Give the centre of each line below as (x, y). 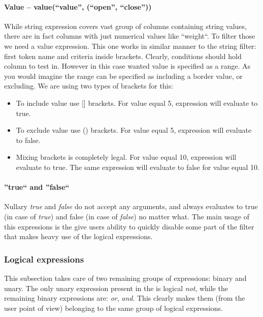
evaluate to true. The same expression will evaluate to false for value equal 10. (138, 167)
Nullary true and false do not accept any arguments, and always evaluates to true (131, 206)
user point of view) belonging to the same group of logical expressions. (114, 308)
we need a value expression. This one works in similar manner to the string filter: (130, 46)
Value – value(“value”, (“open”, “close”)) (78, 6)
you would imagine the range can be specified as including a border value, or (123, 76)
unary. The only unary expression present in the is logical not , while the (116, 288)
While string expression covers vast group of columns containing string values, (125, 26)
